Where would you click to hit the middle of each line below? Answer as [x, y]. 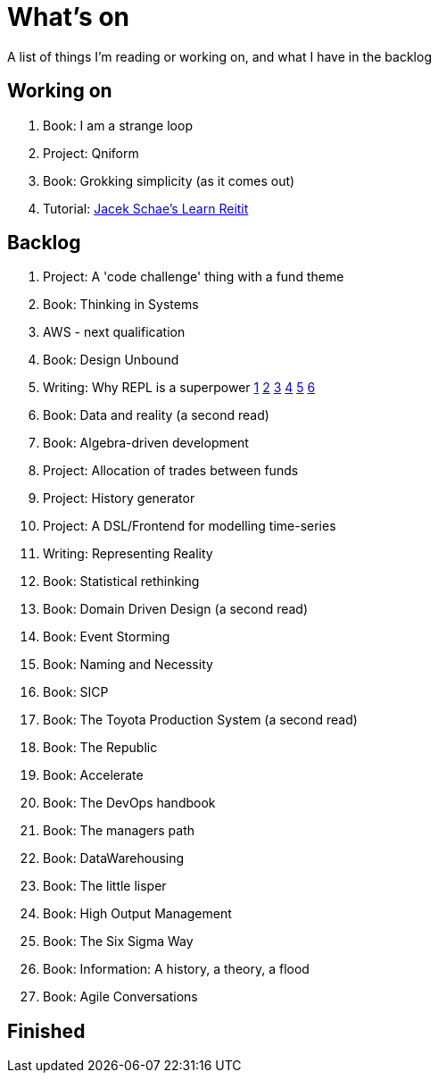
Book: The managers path [119, 831]
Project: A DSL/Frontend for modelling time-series [190, 526]
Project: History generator [119, 498]
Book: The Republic [100, 748]
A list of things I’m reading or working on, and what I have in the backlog [219, 56]
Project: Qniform [91, 153]
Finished [46, 1031]
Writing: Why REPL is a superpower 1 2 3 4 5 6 [179, 388]
